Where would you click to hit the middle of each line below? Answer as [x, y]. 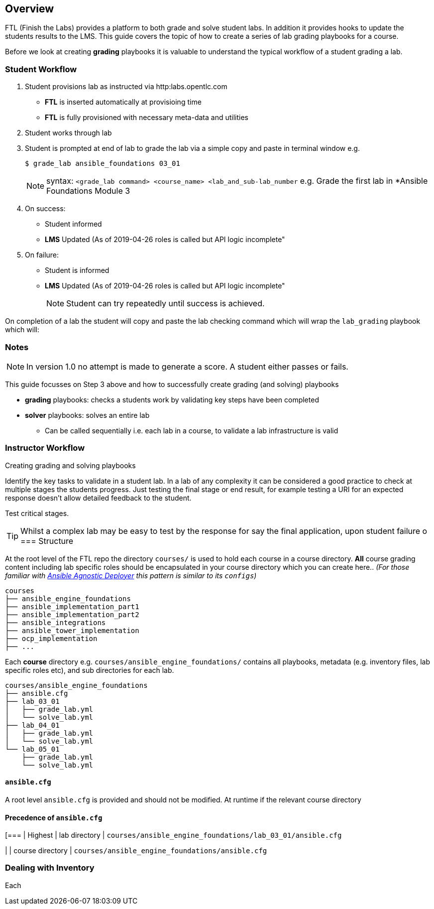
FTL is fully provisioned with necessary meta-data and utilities [147, 118]
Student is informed [77, 270]
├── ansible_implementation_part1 [72, 606]
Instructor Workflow [45, 448]
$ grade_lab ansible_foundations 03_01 [103, 164]
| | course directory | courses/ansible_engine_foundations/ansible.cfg [136, 851]
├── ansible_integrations [55, 622]
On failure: [42, 255]
